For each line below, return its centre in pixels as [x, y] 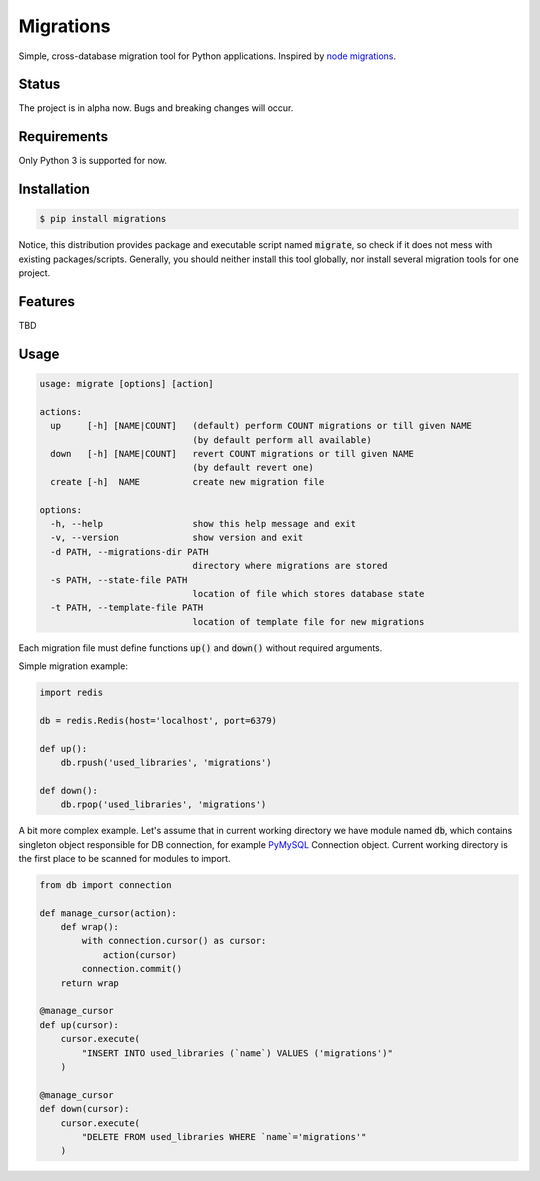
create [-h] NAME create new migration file [187, 481]
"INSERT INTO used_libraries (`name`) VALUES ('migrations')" [237, 1053]
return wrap [90, 983]
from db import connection [105, 884]
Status [39, 84]
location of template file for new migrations [308, 621]
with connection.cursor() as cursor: [174, 941]
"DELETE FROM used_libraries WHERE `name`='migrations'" [224, 1136]
